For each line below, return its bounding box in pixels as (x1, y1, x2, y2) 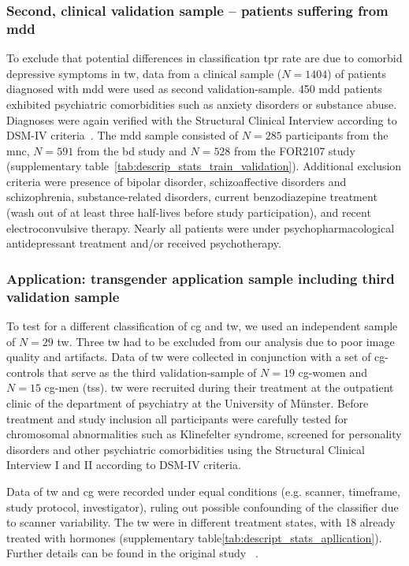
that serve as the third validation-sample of (47, 363, 257, 380)
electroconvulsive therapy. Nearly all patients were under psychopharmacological (6, 219, 395, 236)
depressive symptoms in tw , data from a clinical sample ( (6, 65, 282, 81)
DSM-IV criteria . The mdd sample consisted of (6, 127, 239, 143)
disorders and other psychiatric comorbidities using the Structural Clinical (6, 441, 365, 457)
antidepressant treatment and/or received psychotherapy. (6, 235, 281, 251)
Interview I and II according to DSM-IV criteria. (6, 456, 241, 473)
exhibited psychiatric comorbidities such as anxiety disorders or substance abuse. (6, 95, 397, 112)
